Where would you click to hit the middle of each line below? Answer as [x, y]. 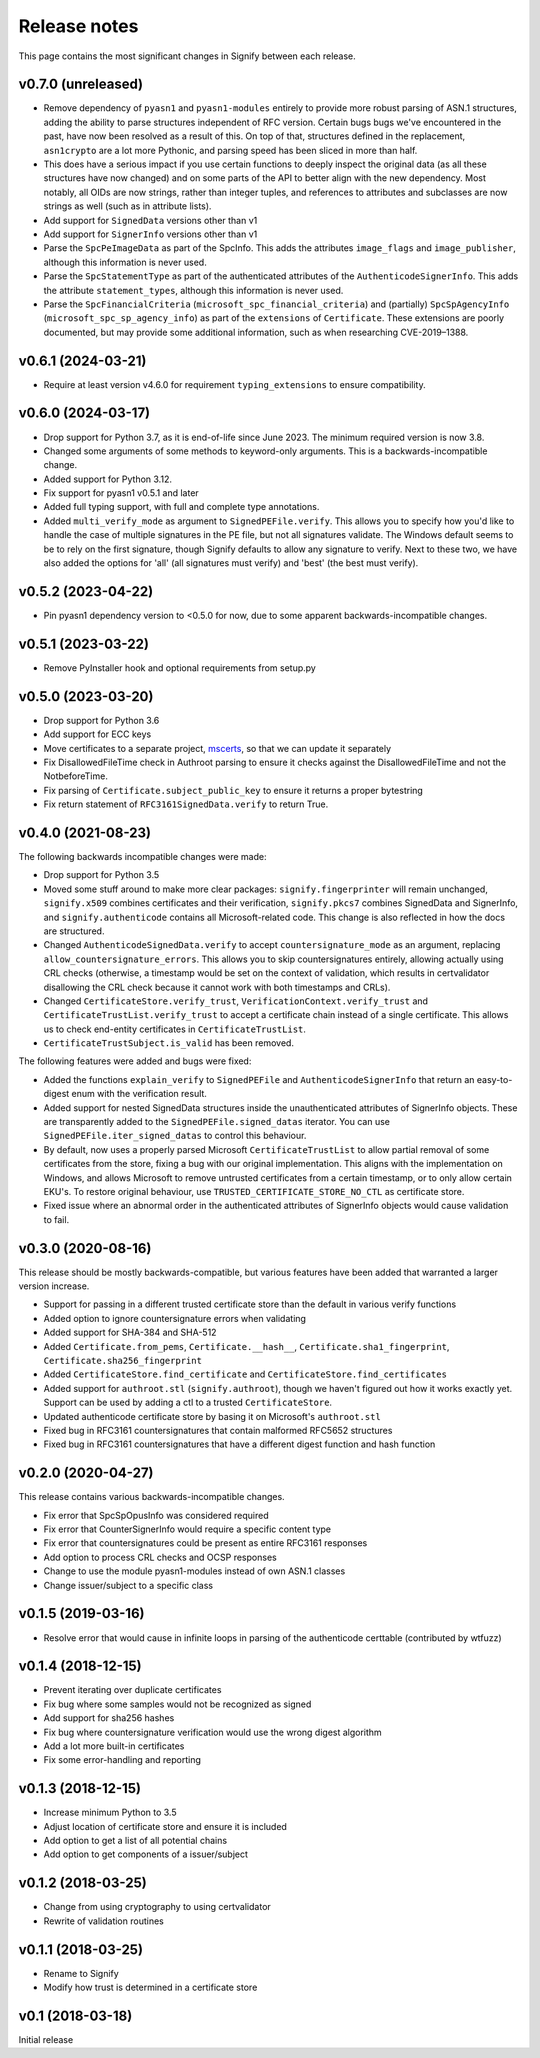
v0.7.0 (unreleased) [81, 84]
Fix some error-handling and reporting [122, 1760]
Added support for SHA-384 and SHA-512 [130, 1332]
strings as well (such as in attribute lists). [127, 206]
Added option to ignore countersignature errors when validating [175, 1318]
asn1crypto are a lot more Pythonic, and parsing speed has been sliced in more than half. [230, 150]
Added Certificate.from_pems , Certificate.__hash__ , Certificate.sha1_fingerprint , [246, 1346]
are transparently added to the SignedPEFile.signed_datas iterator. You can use [216, 1122]
